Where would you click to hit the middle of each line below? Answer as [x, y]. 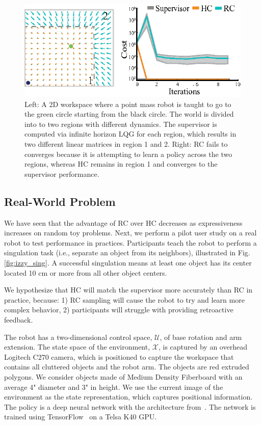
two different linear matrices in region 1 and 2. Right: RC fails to [126, 144]
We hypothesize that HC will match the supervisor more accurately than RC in [128, 290]
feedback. [19, 319]
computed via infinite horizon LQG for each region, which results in [130, 134]
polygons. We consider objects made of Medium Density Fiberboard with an [123, 376]
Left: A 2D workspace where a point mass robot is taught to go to [128, 104]
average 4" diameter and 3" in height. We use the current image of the [114, 387]
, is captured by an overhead [203, 347]
